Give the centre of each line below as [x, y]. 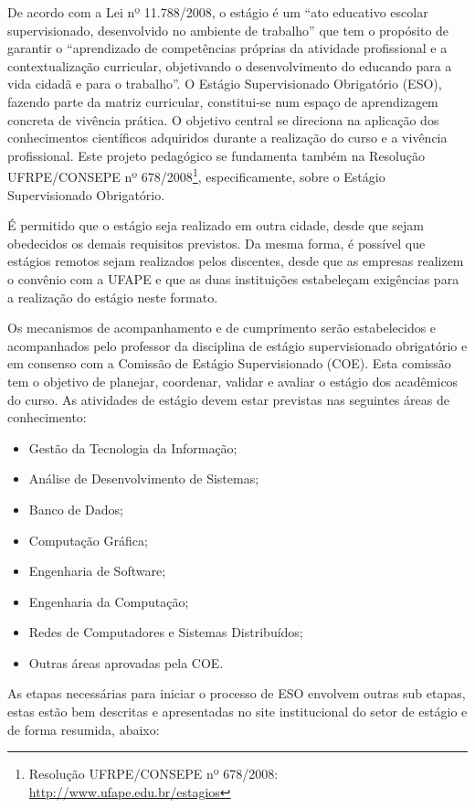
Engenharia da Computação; [109, 601]
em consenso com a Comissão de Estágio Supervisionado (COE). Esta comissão [229, 363]
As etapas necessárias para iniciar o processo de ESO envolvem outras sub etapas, [237, 693]
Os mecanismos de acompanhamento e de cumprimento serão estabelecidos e [222, 328]
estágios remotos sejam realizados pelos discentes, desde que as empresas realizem [236, 261]
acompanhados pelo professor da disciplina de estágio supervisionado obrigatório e [237, 345]
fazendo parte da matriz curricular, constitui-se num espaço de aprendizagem [223, 101]
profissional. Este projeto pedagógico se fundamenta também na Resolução [216, 155]
